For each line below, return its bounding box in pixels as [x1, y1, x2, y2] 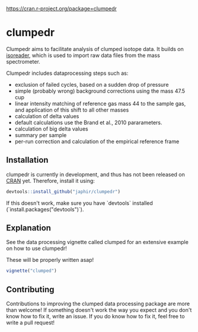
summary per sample [14, 131, 67, 138]
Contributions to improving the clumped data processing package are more [6, 300, 190, 308]
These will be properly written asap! [6, 257, 94, 264]
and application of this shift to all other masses [14, 106, 129, 113]
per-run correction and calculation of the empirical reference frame [14, 138, 180, 145]
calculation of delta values [14, 112, 79, 119]
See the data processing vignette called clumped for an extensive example [6, 239, 189, 246]
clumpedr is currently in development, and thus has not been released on [6, 170, 186, 178]
